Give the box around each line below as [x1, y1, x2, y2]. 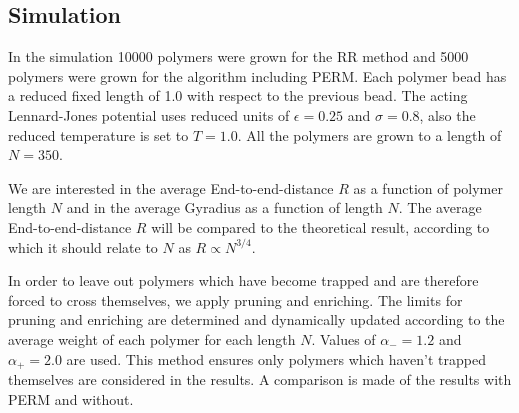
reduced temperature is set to [8, 124, 189, 145]
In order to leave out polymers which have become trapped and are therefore [8, 270, 479, 291]
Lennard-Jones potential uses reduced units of [8, 104, 290, 125]
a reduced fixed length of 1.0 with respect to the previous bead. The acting [8, 85, 468, 106]
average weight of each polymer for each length [8, 328, 296, 349]
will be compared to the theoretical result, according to [151, 216, 490, 237]
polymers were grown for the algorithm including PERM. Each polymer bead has [8, 65, 507, 86]
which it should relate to [8, 236, 158, 257]
